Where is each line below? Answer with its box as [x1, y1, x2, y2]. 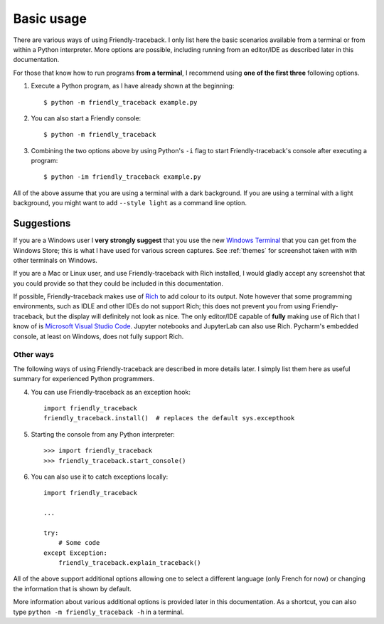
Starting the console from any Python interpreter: [31, 430, 176, 438]
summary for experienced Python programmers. [13, 375, 155, 383]
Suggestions [13, 217, 71, 229]
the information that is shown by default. [13, 584, 132, 593]
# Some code [58, 539, 100, 547]
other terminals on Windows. [13, 256, 97, 264]
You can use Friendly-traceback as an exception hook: [31, 388, 191, 396]
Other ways [13, 350, 55, 360]
